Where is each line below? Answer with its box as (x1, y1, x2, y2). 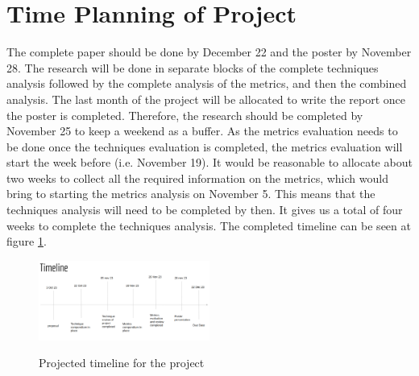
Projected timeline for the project (39, 354, 205, 371)
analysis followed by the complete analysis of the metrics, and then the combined (6, 75, 407, 92)
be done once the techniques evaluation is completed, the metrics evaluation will (6, 138, 403, 155)
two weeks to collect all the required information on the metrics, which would (6, 169, 388, 186)
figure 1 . (6, 233, 47, 250)
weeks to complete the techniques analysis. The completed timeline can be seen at (6, 217, 411, 233)
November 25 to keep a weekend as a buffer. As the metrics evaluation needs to (6, 122, 398, 139)
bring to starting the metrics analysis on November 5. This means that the (6, 185, 375, 202)
